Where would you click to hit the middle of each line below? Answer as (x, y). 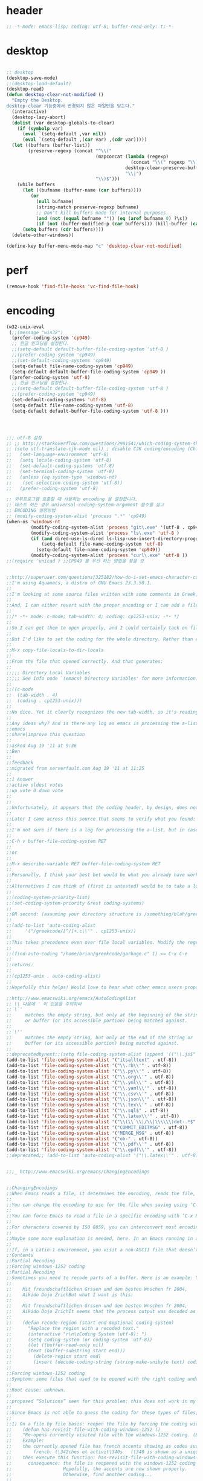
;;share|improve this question (46, 735)
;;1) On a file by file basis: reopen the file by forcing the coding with (104, 1424)
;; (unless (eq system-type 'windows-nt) (62, 477)
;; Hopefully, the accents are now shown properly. (97, 1469)
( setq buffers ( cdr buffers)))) (63, 230)
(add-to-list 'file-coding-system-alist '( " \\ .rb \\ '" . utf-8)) (89, 1066)
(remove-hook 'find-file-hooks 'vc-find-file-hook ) (72, 286)
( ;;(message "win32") (36, 332)
